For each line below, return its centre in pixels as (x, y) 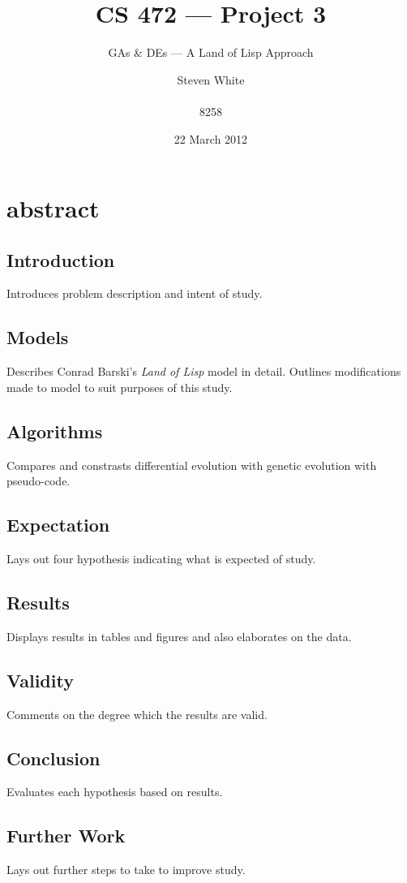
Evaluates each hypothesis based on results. (115, 792)
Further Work (66, 836)
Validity (40, 680)
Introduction (61, 259)
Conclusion (54, 758)
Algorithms (55, 431)
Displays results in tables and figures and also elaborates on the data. (179, 636)
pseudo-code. (39, 481)
